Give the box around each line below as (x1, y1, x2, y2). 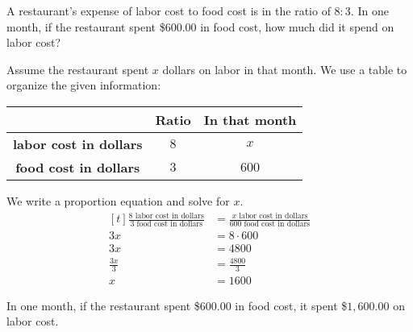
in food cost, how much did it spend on (200, 18, 394, 35)
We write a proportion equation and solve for (6, 192, 230, 209)
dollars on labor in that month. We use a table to (162, 60, 407, 77)
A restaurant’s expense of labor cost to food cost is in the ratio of (6, 2, 331, 19)
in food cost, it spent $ (235, 297, 348, 313)
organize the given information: (6, 77, 161, 93)
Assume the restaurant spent (6, 60, 149, 77)
